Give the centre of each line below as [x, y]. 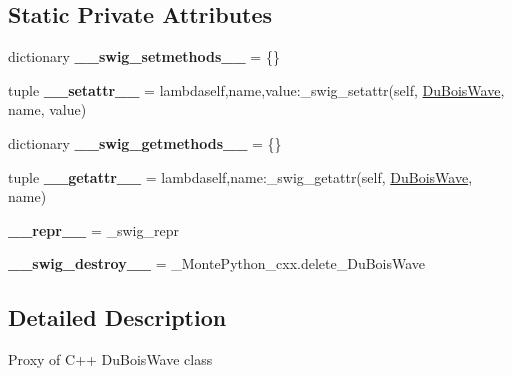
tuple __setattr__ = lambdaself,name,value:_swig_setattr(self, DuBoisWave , [256, 89]
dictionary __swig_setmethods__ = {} [144, 56]
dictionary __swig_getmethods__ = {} [145, 142]
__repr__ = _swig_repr [93, 229]
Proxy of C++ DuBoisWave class [110, 359]
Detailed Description [117, 317]
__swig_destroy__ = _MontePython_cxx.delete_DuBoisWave [217, 263]
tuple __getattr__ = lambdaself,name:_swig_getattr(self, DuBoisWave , [240, 176]
